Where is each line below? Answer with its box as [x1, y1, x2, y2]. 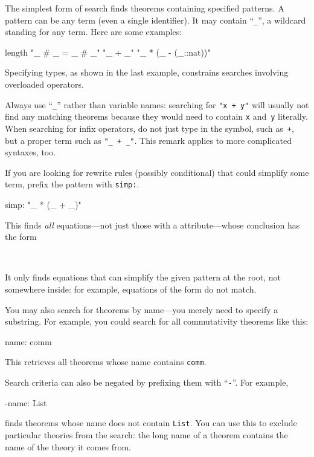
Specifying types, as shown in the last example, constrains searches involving [5, 66, 289, 79]
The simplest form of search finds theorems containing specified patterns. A [5, 2, 284, 14]
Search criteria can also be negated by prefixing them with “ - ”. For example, [5, 376, 289, 389]
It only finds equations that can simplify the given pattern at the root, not [5, 271, 281, 284]
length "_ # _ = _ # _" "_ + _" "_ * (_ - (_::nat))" [5, 45, 211, 58]
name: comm [5, 335, 52, 348]
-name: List [5, 396, 47, 409]
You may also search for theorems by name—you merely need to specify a [5, 303, 278, 316]
